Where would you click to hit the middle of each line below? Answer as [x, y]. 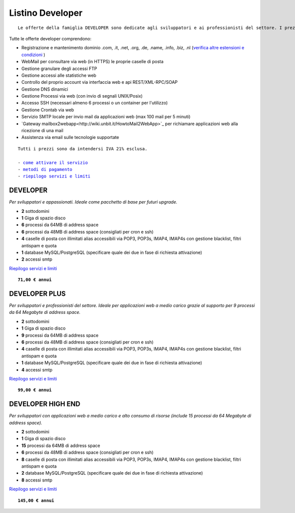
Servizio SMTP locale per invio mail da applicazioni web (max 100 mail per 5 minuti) [106, 117]
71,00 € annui [35, 280]
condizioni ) [33, 55]
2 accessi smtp [37, 259]
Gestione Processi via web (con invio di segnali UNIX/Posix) [82, 96]
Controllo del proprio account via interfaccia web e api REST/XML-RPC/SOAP [100, 82]
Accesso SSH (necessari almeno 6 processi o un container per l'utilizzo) [95, 103]
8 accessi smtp [37, 480]
